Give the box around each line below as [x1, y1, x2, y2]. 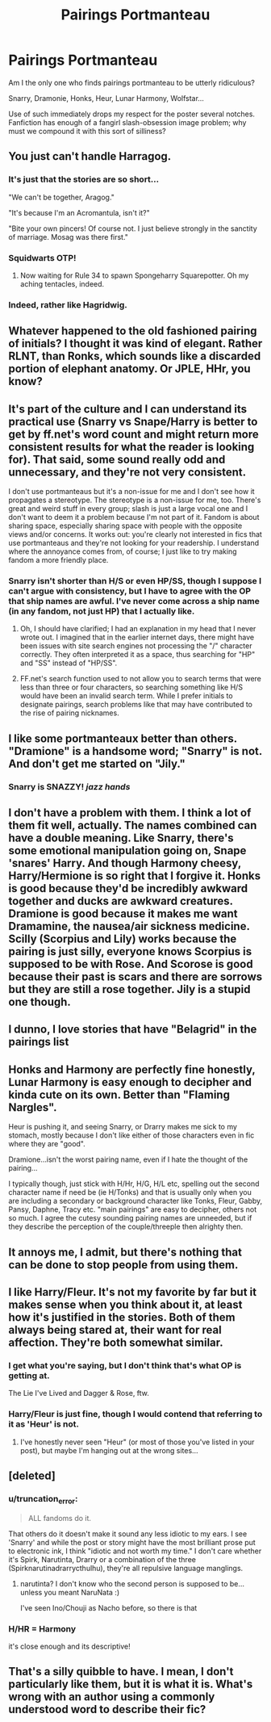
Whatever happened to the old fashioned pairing [8, 325, 257, 338]
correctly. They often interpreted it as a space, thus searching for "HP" [19, 650, 256, 660]
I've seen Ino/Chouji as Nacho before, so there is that [19, 1603, 198, 1612]
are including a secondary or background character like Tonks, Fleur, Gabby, [8, 1196, 263, 1206]
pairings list [8, 1035, 69, 1049]
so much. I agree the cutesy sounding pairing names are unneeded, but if [8, 1213, 252, 1223]
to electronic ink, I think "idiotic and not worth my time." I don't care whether [8, 1546, 262, 1556]
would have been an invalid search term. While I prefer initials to [19, 691, 233, 701]
